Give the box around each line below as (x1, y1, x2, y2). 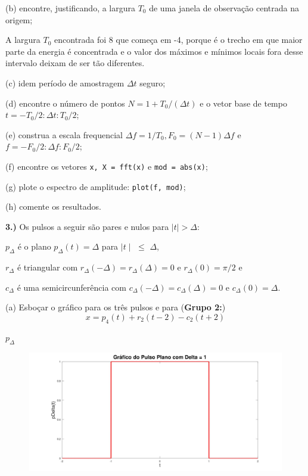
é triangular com (17, 261, 78, 273)
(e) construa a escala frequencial (5, 128, 123, 141)
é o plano (17, 240, 51, 253)
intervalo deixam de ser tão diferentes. (5, 57, 145, 69)
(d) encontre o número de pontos (5, 97, 125, 109)
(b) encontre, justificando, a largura (5, 2, 136, 14)
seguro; (139, 76, 166, 89)
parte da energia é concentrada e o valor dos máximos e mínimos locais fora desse (5, 45, 303, 57)
